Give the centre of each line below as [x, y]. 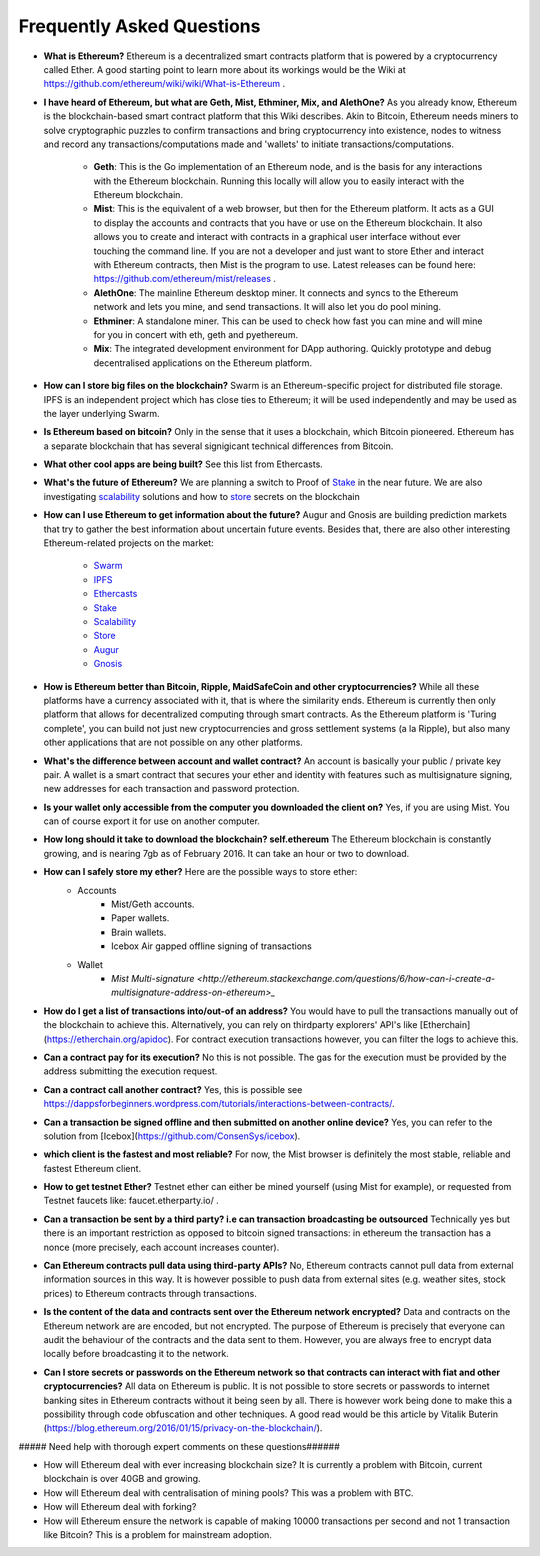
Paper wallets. [140, 918]
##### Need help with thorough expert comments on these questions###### [179, 1446]
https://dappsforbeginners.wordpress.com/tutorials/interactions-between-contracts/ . [219, 1104]
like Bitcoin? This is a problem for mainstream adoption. [157, 1535]
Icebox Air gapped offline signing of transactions [211, 946]
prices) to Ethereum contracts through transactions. [150, 1293]
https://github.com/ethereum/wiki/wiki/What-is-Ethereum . [164, 84]
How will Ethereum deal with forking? [120, 1507]
